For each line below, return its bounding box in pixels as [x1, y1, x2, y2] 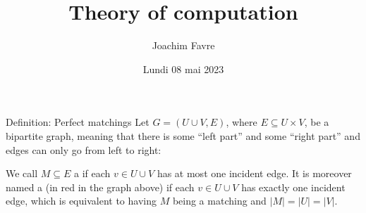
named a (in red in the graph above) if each [6, 179, 195, 194]
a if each [74, 166, 111, 181]
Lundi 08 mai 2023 [142, 61, 224, 76]
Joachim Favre [152, 38, 215, 53]
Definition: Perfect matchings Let [6, 115, 150, 129]
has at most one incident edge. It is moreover [157, 166, 352, 181]
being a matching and [172, 193, 267, 208]
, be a [304, 115, 329, 129]
